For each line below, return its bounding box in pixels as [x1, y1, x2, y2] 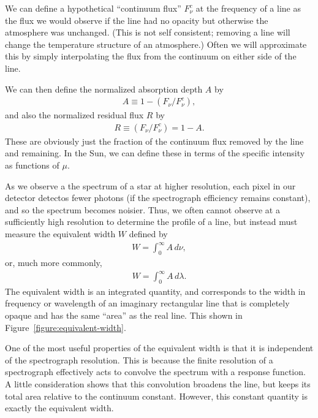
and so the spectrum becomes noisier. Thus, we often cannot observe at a [5, 203, 280, 216]
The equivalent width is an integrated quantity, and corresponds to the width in [5, 284, 306, 297]
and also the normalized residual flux [5, 108, 144, 121]
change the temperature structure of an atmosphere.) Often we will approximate [5, 37, 307, 50]
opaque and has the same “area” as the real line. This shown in [5, 309, 243, 321]
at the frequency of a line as [195, 2, 301, 14]
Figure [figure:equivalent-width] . [5, 321, 126, 333]
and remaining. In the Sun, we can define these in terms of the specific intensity [5, 146, 305, 159]
